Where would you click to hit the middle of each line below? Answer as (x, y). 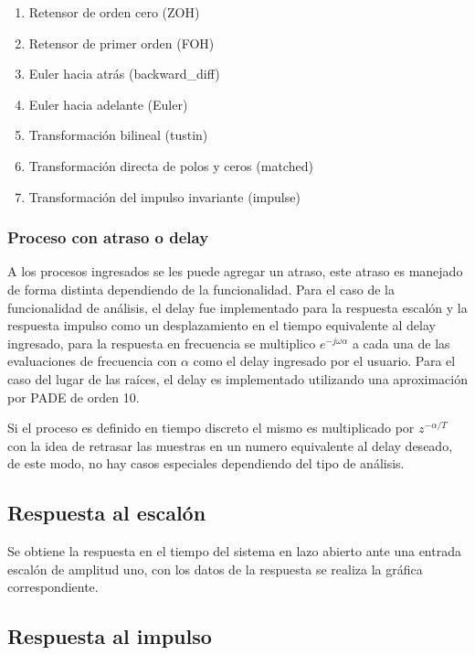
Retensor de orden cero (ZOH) (114, 12)
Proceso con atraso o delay (108, 237)
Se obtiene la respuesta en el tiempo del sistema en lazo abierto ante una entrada (234, 551)
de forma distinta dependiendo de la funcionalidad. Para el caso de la (201, 289)
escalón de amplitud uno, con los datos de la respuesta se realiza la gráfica (215, 569)
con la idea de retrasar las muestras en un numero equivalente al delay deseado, (230, 445)
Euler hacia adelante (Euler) (108, 104)
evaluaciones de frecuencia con (92, 361)
